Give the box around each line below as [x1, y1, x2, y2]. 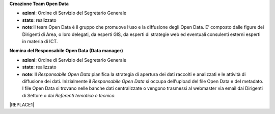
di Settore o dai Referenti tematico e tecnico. [22, 92, 116, 98]
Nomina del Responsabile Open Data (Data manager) [9, 48, 123, 54]
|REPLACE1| [9, 102, 35, 108]
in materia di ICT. [22, 38, 58, 44]
